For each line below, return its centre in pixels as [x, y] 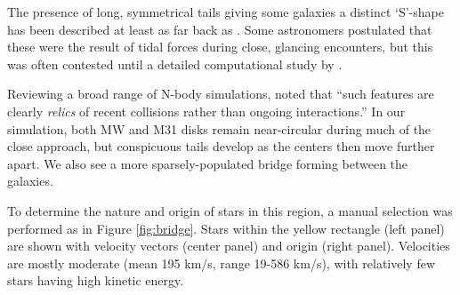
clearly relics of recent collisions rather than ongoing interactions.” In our [206, 111]
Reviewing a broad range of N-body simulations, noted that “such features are [221, 94]
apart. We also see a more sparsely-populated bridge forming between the [208, 163]
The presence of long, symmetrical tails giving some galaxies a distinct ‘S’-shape [226, 12]
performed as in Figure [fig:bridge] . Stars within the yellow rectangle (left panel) [226, 228]
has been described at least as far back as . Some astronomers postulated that [220, 29]
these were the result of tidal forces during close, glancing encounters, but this [220, 47]
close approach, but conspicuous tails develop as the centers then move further [221, 146]
